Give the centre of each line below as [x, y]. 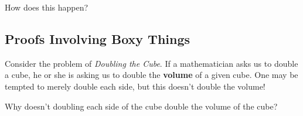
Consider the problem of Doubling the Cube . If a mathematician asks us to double [151, 63]
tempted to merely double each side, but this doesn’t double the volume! [135, 86]
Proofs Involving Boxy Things [98, 38]
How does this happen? [47, 7]
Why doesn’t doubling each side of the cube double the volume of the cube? [141, 106]
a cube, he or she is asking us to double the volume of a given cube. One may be [151, 75]
